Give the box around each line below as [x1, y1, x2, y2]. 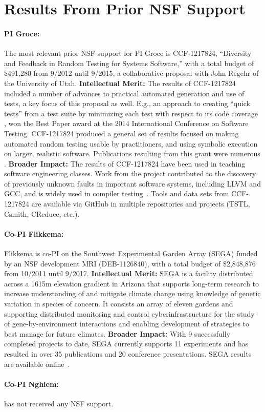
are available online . [4, 358, 70, 369]
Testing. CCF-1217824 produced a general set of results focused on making [4, 128, 239, 138]
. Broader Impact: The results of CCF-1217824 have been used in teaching [4, 158, 246, 169]
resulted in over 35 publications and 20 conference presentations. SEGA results [4, 348, 252, 359]
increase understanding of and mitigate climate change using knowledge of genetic [4, 288, 261, 299]
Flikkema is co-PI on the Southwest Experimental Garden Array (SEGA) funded [4, 248, 258, 259]
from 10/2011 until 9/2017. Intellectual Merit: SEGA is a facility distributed [4, 268, 253, 279]
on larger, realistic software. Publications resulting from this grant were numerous [4, 148, 260, 159]
